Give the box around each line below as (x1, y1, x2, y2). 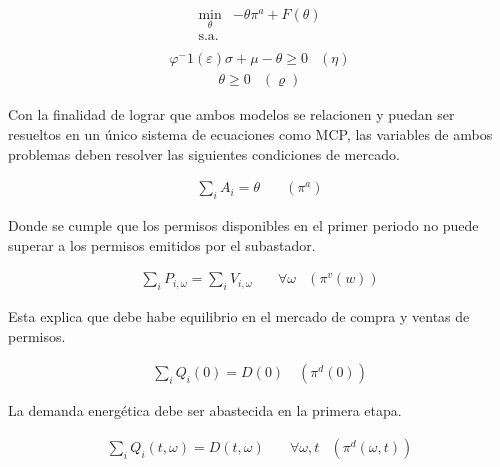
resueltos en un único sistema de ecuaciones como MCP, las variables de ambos (8, 123, 493, 144)
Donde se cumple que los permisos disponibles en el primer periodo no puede (8, 214, 479, 235)
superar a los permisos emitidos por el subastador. (8, 234, 316, 255)
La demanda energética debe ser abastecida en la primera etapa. (8, 400, 402, 421)
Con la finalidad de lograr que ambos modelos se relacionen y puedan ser (8, 104, 455, 125)
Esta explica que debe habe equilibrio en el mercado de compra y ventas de (8, 306, 470, 326)
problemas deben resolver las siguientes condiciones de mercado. (8, 143, 400, 164)
